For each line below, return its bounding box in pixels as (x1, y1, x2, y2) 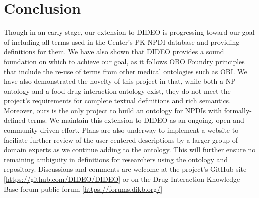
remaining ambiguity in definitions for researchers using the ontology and (4, 154, 228, 164)
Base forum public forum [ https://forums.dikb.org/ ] (4, 183, 163, 194)
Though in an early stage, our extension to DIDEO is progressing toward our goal (4, 27, 255, 37)
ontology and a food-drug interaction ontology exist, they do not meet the (4, 85, 231, 96)
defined (4, 115, 26, 125)
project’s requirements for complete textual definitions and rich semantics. (4, 95, 231, 106)
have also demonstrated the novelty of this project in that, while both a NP (4, 76, 236, 86)
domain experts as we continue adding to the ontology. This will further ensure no (4, 144, 256, 155)
